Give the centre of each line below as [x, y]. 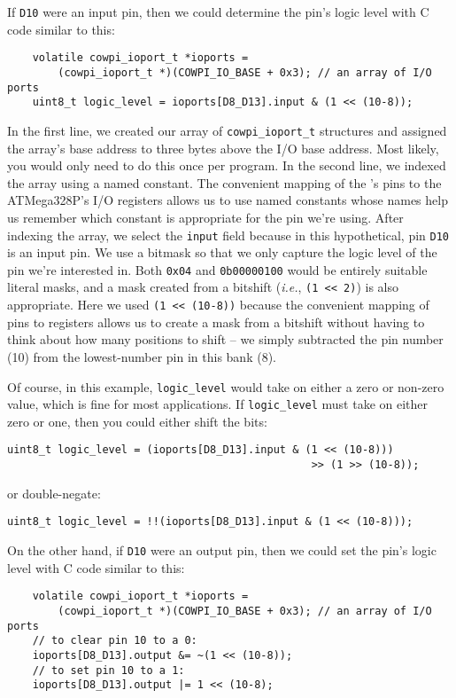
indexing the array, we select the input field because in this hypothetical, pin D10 [228, 235]
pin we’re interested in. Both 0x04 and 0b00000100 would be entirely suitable [217, 269]
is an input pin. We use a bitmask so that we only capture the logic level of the [222, 252]
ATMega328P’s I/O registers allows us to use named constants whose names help [228, 200]
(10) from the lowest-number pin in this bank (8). [142, 356]
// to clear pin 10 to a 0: [115, 641]
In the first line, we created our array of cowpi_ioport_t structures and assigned [227, 130]
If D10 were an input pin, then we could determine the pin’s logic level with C [218, 12]
